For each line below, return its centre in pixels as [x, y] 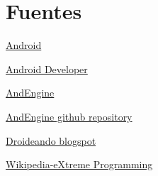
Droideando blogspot [51, 140]
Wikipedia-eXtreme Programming [79, 164]
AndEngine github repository [69, 116]
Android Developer [47, 68]
